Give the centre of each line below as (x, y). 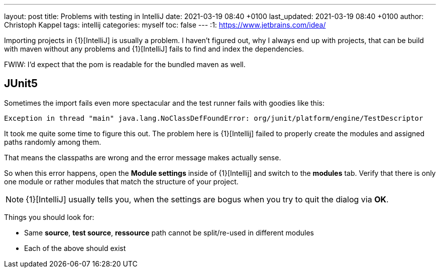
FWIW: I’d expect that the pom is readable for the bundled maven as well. (125, 64)
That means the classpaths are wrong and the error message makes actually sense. (143, 157)
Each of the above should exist (75, 248)
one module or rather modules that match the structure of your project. (121, 181)
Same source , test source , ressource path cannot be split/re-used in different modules (169, 232)
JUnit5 (21, 84)
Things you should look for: (49, 217)
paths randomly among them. (53, 142)
